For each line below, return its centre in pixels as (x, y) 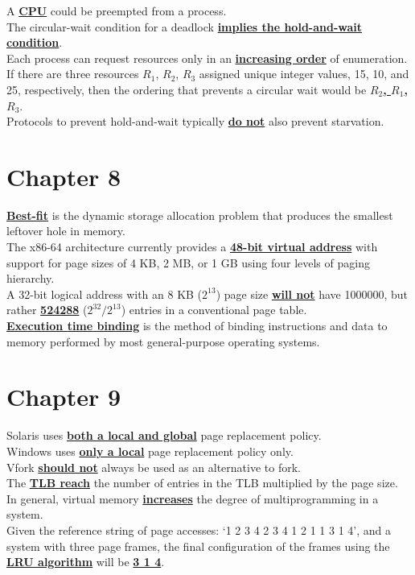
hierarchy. (31, 278)
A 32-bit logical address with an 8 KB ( (105, 294)
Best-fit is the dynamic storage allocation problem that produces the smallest (200, 215)
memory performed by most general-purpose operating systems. (163, 341)
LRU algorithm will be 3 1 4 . (86, 562)
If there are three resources (73, 74)
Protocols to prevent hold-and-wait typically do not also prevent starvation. (195, 121)
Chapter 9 (64, 397)
